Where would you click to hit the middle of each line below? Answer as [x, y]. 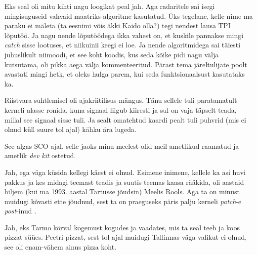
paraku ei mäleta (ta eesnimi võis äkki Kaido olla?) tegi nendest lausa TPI [118, 25]
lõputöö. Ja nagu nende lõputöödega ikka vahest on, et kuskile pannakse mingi [124, 35]
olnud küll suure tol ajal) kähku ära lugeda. [70, 129]
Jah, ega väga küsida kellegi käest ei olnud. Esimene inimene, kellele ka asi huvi [125, 172]
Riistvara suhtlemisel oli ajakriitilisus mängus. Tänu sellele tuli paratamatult [121, 100]
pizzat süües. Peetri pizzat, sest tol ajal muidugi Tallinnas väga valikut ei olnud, [126, 237]
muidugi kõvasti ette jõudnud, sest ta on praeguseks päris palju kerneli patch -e [123, 201]
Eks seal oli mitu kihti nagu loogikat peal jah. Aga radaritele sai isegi [110, 6]
